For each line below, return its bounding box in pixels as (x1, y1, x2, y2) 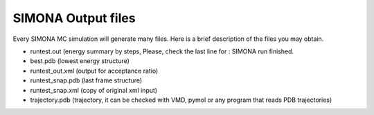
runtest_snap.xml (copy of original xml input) (30, 86, 158, 94)
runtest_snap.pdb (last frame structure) (30, 76, 143, 85)
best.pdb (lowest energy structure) (30, 57, 130, 65)
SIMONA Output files (12, 10, 136, 26)
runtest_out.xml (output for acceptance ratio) (30, 67, 159, 75)
